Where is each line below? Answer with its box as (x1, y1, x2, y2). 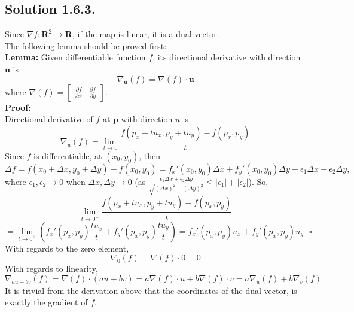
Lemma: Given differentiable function (5, 51, 146, 63)
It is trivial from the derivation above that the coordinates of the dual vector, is (5, 284, 297, 296)
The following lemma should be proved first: (5, 39, 167, 52)
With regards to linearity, (5, 262, 98, 275)
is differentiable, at (33, 149, 102, 162)
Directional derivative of (5, 113, 93, 125)
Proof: (5, 101, 31, 113)
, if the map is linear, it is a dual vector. (72, 28, 219, 40)
